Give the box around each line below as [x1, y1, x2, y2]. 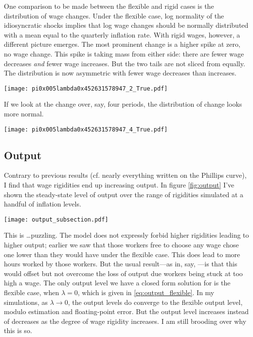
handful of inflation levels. [4, 199, 81, 209]
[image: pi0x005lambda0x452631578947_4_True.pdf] [4, 126, 168, 133]
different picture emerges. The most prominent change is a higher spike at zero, [4, 39, 240, 49]
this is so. [4, 325, 32, 336]
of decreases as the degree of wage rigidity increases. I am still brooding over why [4, 316, 247, 326]
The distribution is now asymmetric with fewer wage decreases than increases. [4, 68, 236, 78]
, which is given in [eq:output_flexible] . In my [77, 287, 215, 298]
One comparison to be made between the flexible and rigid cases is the [4, 1, 214, 11]
